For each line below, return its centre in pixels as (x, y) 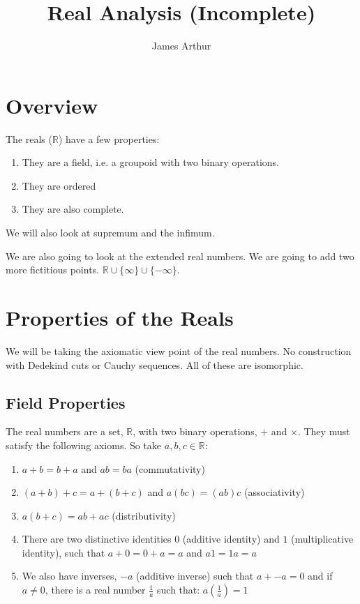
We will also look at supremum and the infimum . (110, 233)
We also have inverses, (69, 576)
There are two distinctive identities (97, 539)
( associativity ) (274, 492)
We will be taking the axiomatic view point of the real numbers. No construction (179, 350)
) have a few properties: (109, 138)
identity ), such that (63, 552)
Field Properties (66, 402)
